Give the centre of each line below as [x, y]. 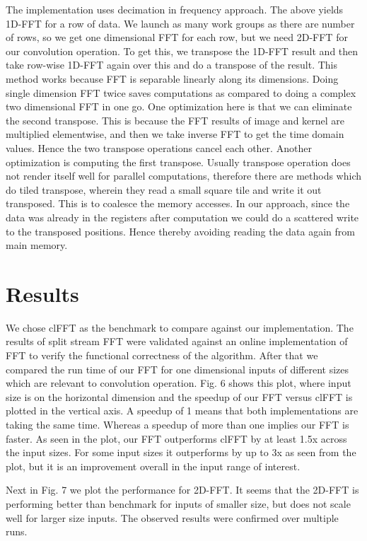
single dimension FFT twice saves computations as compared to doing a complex [181, 92]
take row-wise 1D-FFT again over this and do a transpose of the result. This [171, 65]
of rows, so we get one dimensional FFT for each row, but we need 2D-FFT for [177, 37]
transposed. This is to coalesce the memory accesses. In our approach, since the [178, 203]
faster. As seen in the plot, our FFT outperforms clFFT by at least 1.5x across [176, 438]
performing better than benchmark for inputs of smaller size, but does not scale [178, 503]
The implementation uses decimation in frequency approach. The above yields [175, 9]
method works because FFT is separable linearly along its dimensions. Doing [172, 78]
